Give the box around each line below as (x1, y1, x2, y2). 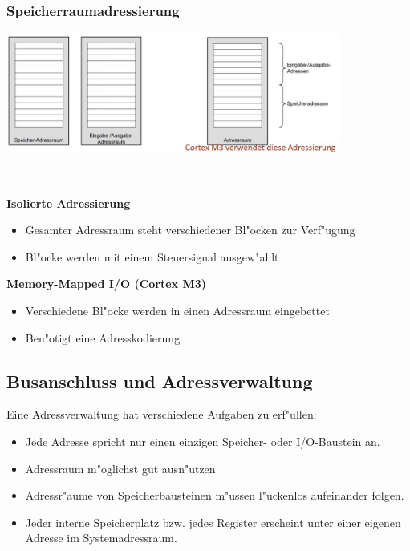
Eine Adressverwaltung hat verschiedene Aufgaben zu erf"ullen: (6, 406, 317, 423)
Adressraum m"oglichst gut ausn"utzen (25, 460, 216, 476)
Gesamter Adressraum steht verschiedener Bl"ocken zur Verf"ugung (25, 221, 355, 238)
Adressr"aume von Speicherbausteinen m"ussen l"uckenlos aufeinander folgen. (25, 487, 404, 504)
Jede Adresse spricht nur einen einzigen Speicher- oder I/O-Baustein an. (25, 432, 380, 449)
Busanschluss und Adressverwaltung (6, 368, 313, 393)
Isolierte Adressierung (6, 194, 131, 211)
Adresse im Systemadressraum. (25, 529, 177, 546)
